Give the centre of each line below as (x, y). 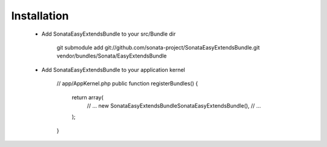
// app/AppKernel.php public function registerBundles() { (127, 83)
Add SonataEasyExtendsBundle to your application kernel (113, 70)
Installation (40, 16)
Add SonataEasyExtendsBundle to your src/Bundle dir (109, 34)
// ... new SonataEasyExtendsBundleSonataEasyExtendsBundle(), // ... (174, 105)
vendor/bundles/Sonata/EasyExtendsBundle (112, 56)
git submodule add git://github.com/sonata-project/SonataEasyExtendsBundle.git (158, 47)
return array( (88, 97)
